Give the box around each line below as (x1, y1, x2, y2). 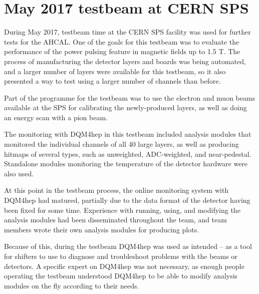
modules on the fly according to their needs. (4, 280, 139, 290)
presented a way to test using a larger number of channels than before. (4, 76, 221, 86)
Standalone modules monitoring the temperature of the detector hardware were (4, 158, 248, 169)
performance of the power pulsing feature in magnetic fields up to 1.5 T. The (4, 46, 240, 57)
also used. (4, 168, 34, 178)
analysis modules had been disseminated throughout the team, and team (4, 214, 227, 225)
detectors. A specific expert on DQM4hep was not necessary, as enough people (4, 260, 244, 271)
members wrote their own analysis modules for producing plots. (4, 224, 199, 234)
